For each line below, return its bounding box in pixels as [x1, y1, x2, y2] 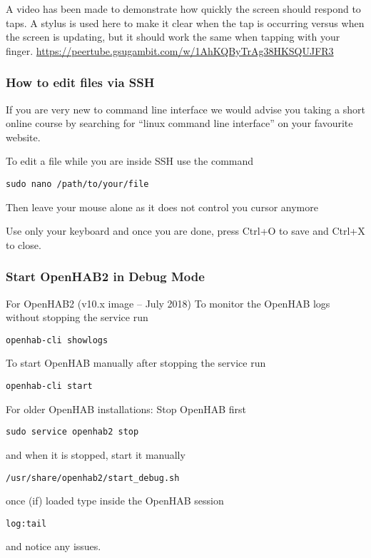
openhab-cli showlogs [6, 335, 108, 345]
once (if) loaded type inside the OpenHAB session [6, 493, 224, 508]
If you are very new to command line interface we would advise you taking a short [6, 101, 365, 116]
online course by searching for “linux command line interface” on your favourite [6, 116, 353, 131]
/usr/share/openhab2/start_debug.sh [6, 472, 180, 483]
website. [6, 129, 41, 144]
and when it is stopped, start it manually [6, 447, 185, 462]
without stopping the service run [6, 310, 148, 325]
